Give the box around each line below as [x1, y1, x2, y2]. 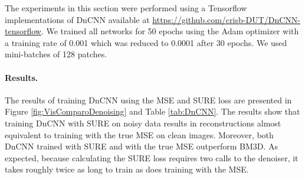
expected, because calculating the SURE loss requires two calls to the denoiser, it [5, 151, 299, 164]
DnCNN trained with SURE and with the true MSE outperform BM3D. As [5, 140, 278, 152]
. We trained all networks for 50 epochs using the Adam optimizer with [41, 25, 299, 37]
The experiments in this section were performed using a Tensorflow [5, 2, 247, 14]
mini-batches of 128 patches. [5, 48, 107, 60]
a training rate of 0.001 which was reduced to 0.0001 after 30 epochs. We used [5, 36, 287, 48]
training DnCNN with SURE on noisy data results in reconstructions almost [5, 116, 281, 129]
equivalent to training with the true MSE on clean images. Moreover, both [5, 128, 274, 141]
